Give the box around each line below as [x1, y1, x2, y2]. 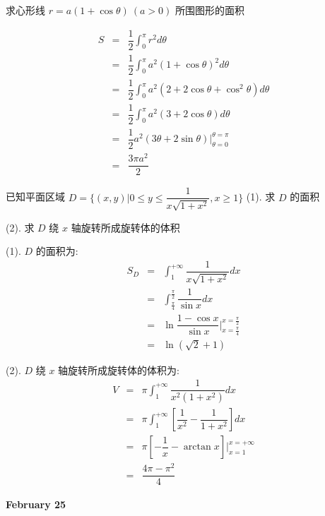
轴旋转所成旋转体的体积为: [58, 362, 179, 377]
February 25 [6, 496, 66, 511]
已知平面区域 [6, 189, 65, 204]
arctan [183, 442, 211, 452]
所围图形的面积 [175, 3, 245, 17]
